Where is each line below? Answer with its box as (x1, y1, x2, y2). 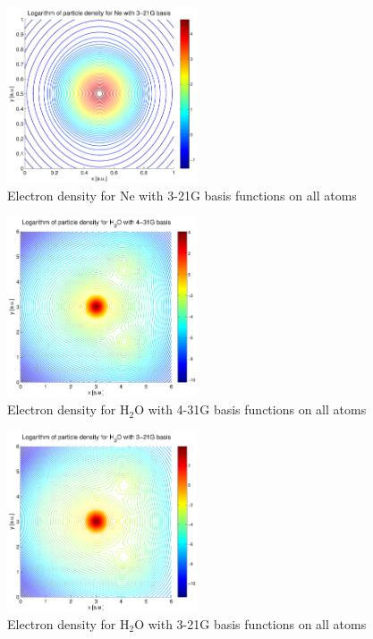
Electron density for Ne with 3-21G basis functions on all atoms (7, 185, 357, 204)
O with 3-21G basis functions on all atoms (134, 614, 367, 633)
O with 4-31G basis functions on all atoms (134, 400, 367, 419)
